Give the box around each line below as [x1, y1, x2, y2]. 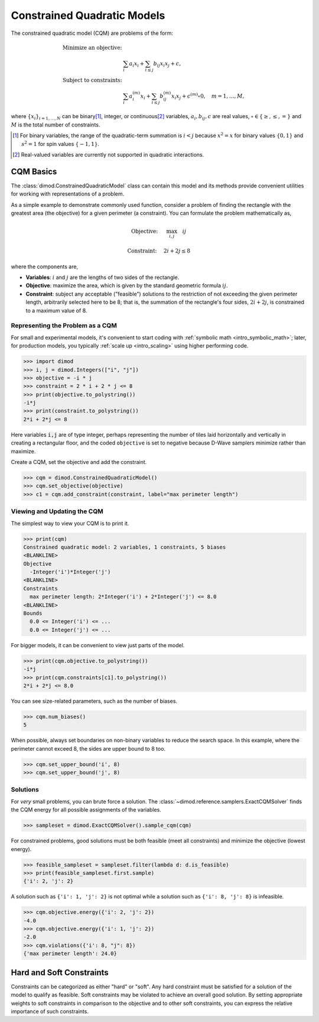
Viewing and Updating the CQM [11, 507, 103, 515]
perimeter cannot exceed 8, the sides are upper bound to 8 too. [11, 745, 165, 752]
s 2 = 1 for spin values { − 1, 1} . [21, 139, 100, 147]
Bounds [23, 610, 43, 617]
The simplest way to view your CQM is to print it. [11, 520, 129, 527]
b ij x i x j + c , [153, 60, 181, 68]
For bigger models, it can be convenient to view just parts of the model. [11, 641, 185, 648]
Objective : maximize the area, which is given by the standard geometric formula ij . [25, 282, 228, 289]
